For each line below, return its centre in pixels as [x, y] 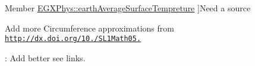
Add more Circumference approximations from [89, 28]
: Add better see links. [45, 57]
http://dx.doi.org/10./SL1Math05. [73, 39]
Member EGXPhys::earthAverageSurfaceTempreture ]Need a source [128, 8]
